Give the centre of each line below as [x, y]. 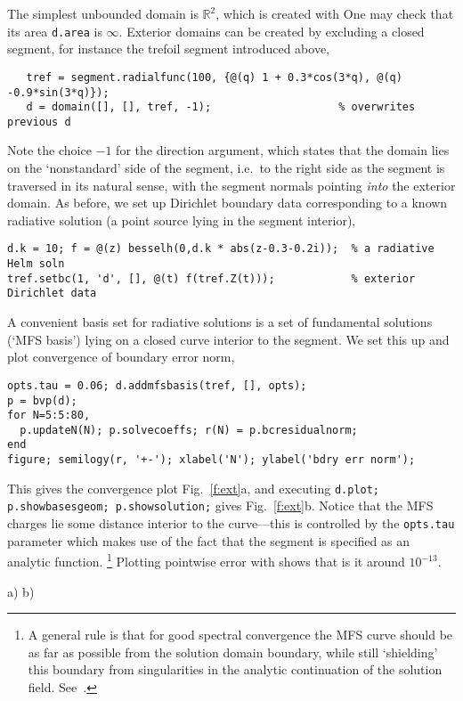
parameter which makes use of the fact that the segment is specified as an [208, 540]
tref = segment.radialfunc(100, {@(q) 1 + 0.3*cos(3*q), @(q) [214, 77]
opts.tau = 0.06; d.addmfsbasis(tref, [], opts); [157, 385]
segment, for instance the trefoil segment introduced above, [168, 49]
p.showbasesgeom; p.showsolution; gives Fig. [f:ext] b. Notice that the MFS [220, 505]
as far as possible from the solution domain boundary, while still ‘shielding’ [233, 652]
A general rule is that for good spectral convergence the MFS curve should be [240, 635]
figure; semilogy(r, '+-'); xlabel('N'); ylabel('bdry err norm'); [211, 460]
